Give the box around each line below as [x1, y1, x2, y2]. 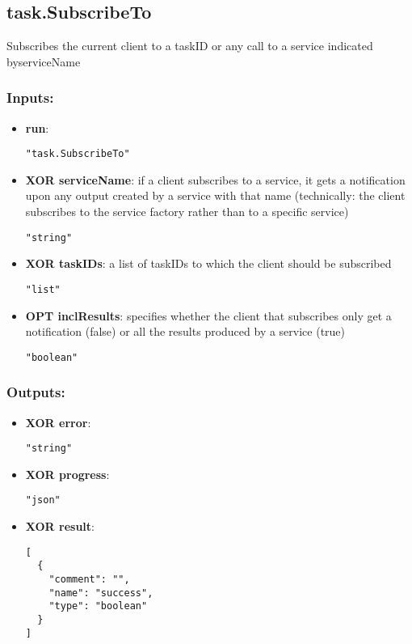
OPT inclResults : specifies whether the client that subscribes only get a [25, 307, 392, 324]
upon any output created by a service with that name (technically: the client [25, 187, 406, 204]
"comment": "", [48, 574, 130, 586]
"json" [25, 494, 61, 506]
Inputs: [6, 87, 54, 108]
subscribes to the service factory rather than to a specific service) [25, 203, 349, 220]
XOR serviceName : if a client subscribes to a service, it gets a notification [25, 171, 406, 188]
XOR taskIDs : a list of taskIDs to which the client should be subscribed [25, 255, 392, 272]
